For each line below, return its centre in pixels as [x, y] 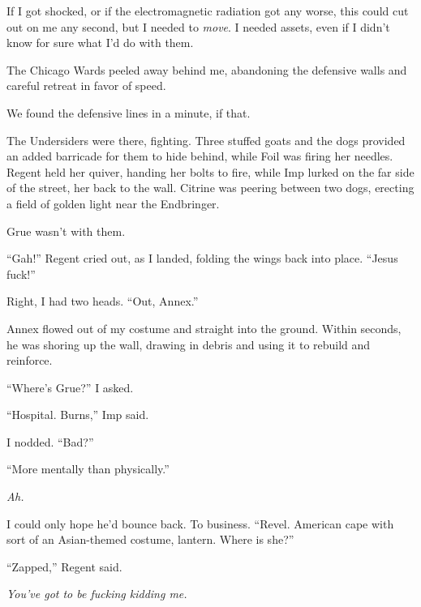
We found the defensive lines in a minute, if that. [129, 112]
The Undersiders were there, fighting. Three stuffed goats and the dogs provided [206, 140]
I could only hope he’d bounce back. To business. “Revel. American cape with [200, 523]
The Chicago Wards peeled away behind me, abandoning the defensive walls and [207, 69]
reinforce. [30, 360]
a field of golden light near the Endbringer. [113, 203]
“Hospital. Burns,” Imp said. [78, 415]
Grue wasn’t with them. [66, 231]
